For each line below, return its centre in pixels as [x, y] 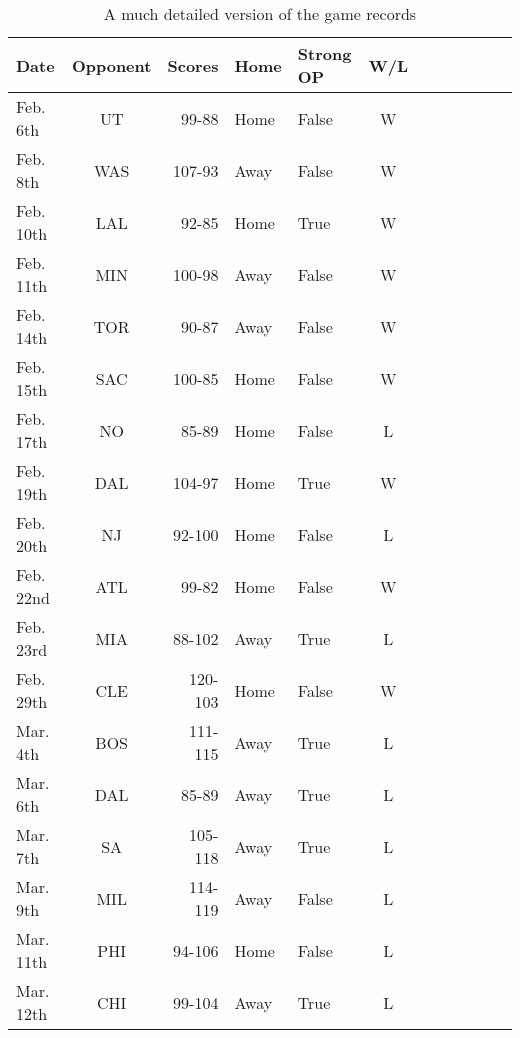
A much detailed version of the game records [260, 13]
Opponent [111, 65]
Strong [324, 53]
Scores [193, 65]
